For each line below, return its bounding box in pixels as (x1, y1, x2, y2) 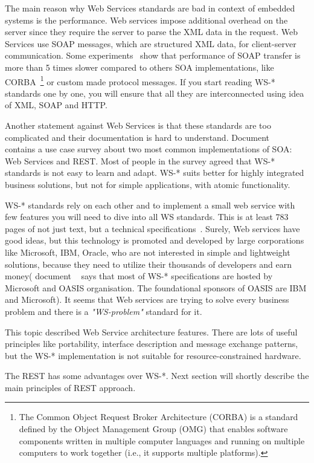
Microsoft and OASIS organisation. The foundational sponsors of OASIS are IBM (5, 281, 307, 294)
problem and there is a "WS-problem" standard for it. (5, 305, 202, 317)
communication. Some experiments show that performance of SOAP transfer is (5, 49, 301, 62)
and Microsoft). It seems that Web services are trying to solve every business (5, 293, 289, 306)
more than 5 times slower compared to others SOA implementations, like (5, 60, 274, 73)
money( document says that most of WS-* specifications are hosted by (5, 270, 273, 282)
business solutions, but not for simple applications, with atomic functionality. (5, 178, 290, 190)
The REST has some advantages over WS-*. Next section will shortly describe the (5, 369, 309, 382)
